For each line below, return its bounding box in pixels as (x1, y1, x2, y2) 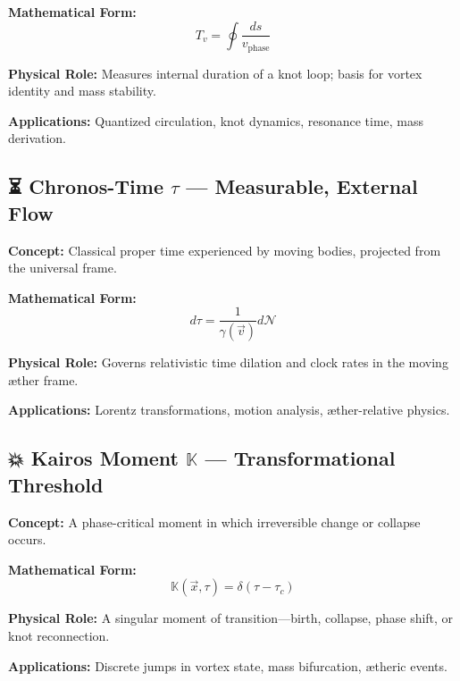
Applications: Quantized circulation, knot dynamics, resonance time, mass (8, 111, 424, 130)
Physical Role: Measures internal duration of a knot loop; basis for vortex (8, 63, 422, 82)
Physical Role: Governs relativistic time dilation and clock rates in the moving (8, 353, 448, 372)
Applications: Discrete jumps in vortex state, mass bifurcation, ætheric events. (8, 656, 447, 675)
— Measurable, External (186, 172, 418, 200)
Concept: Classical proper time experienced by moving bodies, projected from (8, 240, 441, 259)
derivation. (8, 129, 67, 147)
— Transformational (205, 444, 396, 472)
